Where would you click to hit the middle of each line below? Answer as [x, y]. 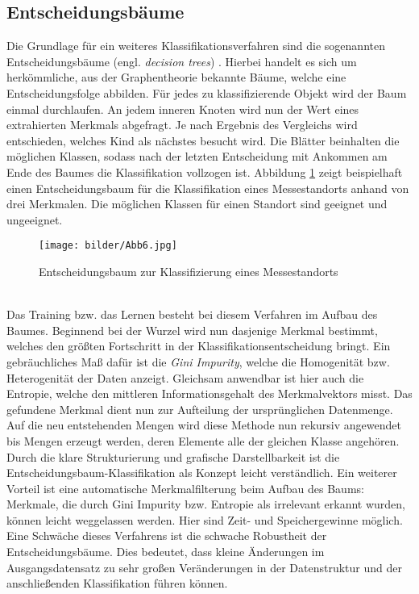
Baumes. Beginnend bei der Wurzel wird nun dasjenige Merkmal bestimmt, [192, 330]
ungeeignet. [35, 219]
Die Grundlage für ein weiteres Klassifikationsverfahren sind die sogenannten [196, 46]
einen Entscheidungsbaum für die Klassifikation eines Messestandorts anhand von [208, 188]
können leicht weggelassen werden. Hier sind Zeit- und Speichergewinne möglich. [205, 519]
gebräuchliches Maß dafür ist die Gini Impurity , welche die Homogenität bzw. [198, 361]
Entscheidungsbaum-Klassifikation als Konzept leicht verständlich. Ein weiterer [202, 473]
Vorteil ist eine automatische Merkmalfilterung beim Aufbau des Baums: [185, 488]
